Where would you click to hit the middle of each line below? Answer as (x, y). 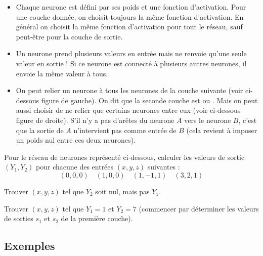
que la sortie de (40, 130)
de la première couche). (97, 218)
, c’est (248, 120)
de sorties (19, 218)
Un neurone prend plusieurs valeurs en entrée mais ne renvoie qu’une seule (131, 53)
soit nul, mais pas (122, 191)
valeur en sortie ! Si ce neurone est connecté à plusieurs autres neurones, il (131, 63)
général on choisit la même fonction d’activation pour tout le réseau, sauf (129, 27)
